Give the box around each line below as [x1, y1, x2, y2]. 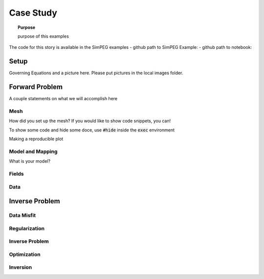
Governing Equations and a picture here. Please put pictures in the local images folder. [9, 70, 183, 76]
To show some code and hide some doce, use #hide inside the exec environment [9, 127, 175, 133]
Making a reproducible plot [9, 136, 64, 142]
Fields [9, 170, 24, 177]
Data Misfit [9, 212, 36, 219]
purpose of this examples [18, 33, 69, 39]
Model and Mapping [9, 148, 58, 155]
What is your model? [9, 158, 51, 164]
